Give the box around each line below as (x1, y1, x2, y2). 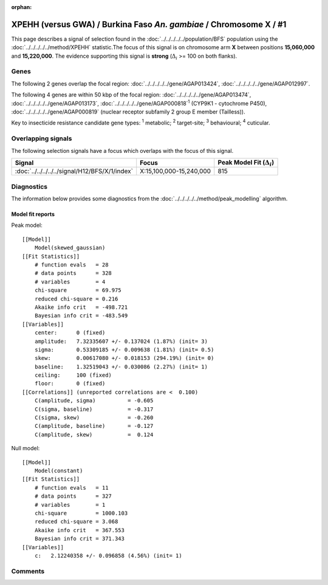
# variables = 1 (34, 501, 106, 508)
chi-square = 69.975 (34, 287, 121, 294)
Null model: (11, 445, 40, 452)
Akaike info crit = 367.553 (34, 527, 125, 533)
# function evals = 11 (34, 484, 109, 491)
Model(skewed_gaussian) (34, 245, 106, 251)
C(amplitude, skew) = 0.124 (34, 431, 154, 438)
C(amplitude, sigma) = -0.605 (34, 397, 154, 404)
